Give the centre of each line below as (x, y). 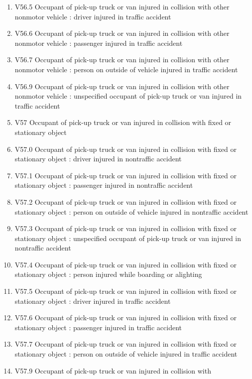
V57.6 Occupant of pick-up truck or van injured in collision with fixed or (126, 317)
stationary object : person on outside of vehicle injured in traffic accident (126, 354)
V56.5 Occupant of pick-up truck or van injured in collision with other (122, 6)
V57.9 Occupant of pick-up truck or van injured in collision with (113, 370)
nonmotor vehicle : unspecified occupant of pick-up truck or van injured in (128, 96)
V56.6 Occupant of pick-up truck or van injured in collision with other (122, 33)
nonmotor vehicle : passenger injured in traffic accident (99, 43)
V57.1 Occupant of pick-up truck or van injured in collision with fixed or (126, 175)
